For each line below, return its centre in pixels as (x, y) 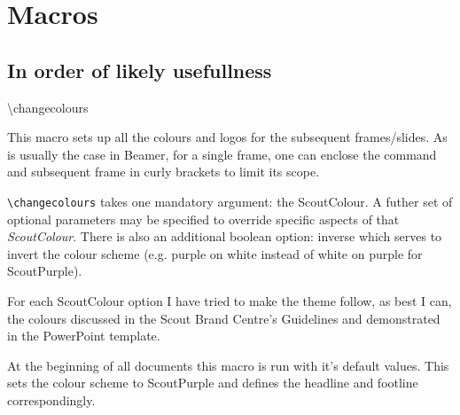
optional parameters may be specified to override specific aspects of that (203, 219)
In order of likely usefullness (140, 70)
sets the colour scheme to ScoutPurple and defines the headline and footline (213, 383)
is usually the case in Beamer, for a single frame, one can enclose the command (222, 154)
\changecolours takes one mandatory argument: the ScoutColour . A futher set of (230, 201)
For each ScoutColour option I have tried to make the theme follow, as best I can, (230, 300)
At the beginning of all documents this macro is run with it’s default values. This (228, 365)
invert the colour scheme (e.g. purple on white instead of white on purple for (215, 253)
